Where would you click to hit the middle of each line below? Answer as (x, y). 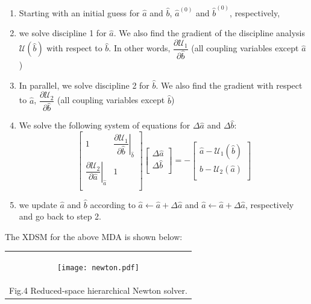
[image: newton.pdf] (98, 268)
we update (38, 204)
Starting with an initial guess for (79, 12)
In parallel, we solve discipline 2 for (84, 85)
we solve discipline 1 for (63, 33)
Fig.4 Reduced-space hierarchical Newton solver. (98, 290)
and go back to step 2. (60, 216)
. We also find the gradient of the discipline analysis (209, 33)
